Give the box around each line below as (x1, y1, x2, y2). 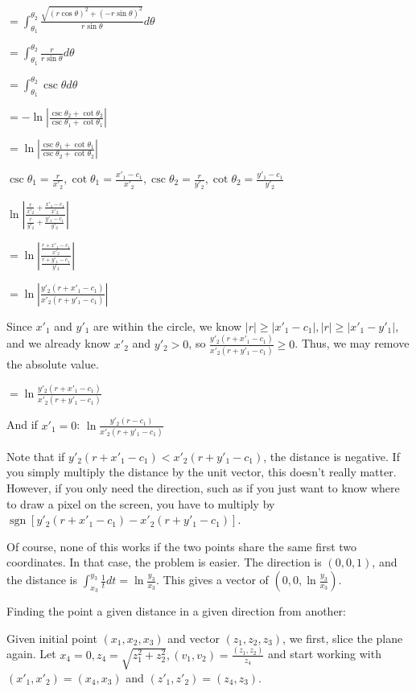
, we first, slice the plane (282, 629, 403, 646)
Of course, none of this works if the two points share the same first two (6, 538, 357, 554)
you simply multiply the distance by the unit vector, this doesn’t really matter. (6, 463, 397, 480)
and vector (167, 629, 220, 646)
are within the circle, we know (93, 317, 242, 334)
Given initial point (6, 629, 97, 646)
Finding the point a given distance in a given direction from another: (6, 603, 346, 620)
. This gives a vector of (156, 571, 269, 588)
